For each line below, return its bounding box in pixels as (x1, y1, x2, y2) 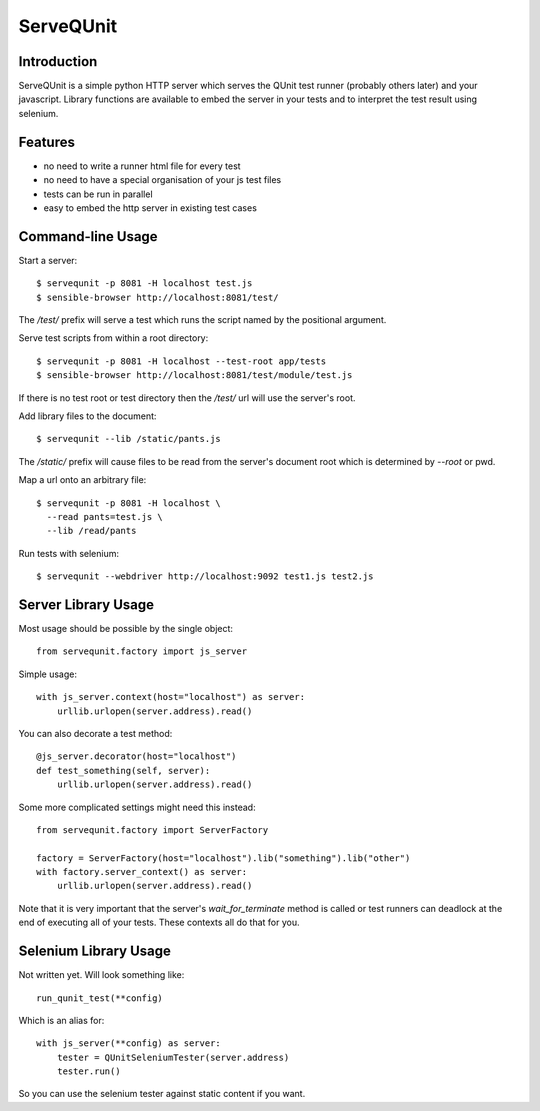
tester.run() (56, 1066, 121, 1077)
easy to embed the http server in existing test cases (43, 201, 257, 214)
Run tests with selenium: (18, 547, 120, 559)
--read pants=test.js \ (46, 511, 164, 522)
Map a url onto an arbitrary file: (18, 474, 147, 486)
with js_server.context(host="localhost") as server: (36, 691, 305, 703)
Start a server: (18, 254, 78, 266)
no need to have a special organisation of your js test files (43, 174, 282, 186)
